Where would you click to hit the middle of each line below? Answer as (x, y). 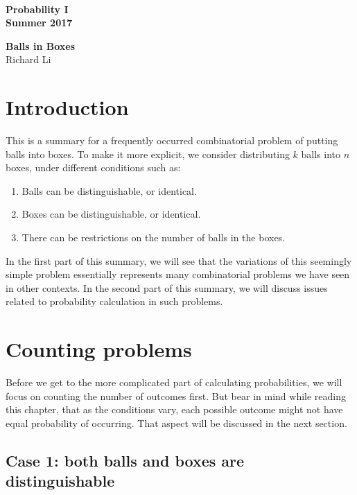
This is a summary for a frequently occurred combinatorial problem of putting (172, 140)
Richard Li (28, 59)
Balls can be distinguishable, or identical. (109, 190)
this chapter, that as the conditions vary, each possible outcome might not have (174, 409)
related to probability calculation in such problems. (114, 301)
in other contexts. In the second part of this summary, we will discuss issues (167, 287)
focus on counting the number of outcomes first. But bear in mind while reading (176, 396)
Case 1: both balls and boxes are (125, 460)
